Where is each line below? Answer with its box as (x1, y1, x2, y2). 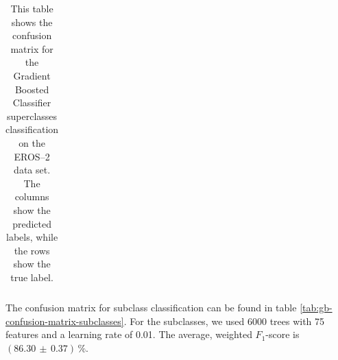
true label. (10, 269, 53, 284)
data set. (14, 163, 51, 177)
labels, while (6, 230, 58, 244)
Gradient (13, 68, 51, 82)
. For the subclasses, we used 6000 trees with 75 (123, 313, 325, 328)
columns (14, 189, 49, 204)
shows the (11, 14, 53, 29)
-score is (265, 327, 300, 341)
